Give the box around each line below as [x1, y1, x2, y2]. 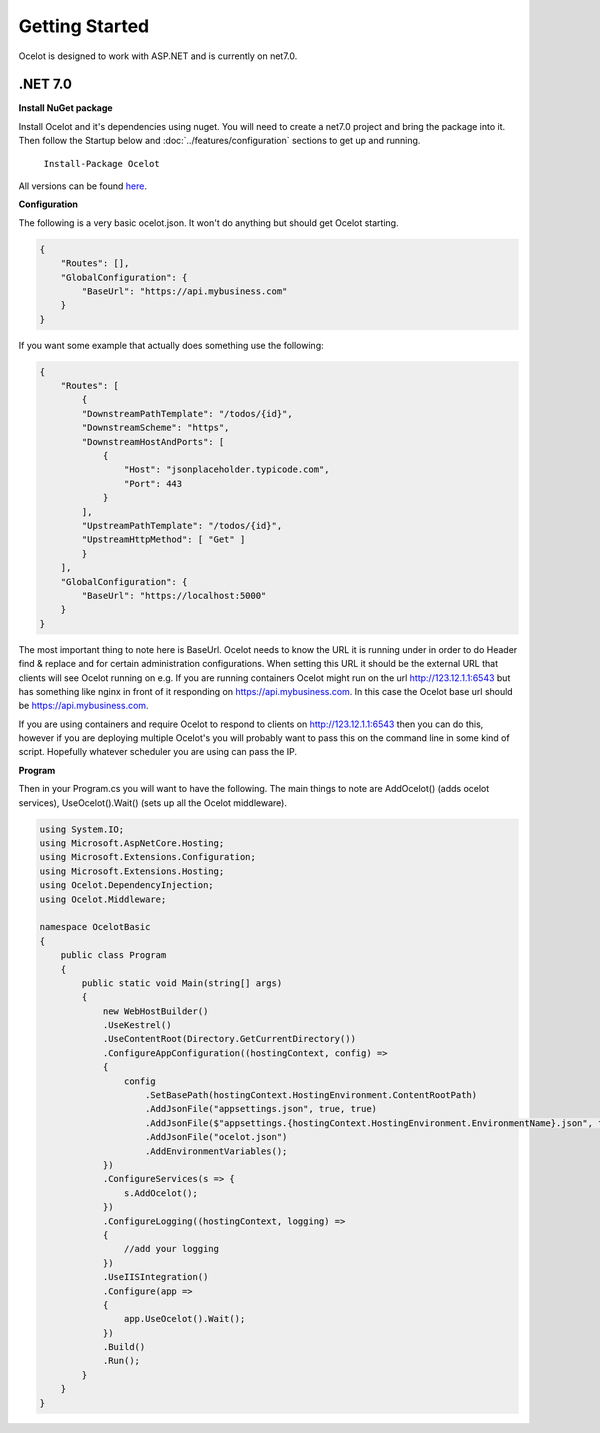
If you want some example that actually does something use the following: [18, 339, 324, 351]
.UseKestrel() [102, 1020, 172, 1031]
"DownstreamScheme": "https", [81, 422, 230, 434]
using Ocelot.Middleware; [39, 893, 167, 905]
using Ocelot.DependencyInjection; [39, 880, 214, 891]
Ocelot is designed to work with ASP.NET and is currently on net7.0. [18, 50, 298, 62]
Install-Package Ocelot [43, 158, 160, 169]
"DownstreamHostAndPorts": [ [81, 436, 225, 447]
